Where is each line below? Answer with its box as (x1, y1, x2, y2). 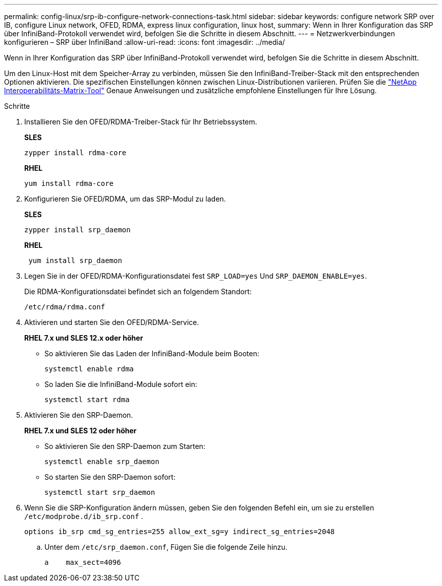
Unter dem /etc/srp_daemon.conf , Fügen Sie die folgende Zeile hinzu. (44, 543, 288, 551)
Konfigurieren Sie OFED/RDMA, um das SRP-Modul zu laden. (24, 194, 226, 203)
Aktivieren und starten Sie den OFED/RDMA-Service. (24, 318, 199, 327)
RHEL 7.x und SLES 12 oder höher (24, 426, 137, 435)
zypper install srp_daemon (24, 226, 131, 234)
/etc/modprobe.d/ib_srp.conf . (24, 512, 143, 520)
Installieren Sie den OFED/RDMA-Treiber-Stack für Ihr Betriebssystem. (24, 117, 257, 126)
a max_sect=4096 (44, 558, 121, 566)
